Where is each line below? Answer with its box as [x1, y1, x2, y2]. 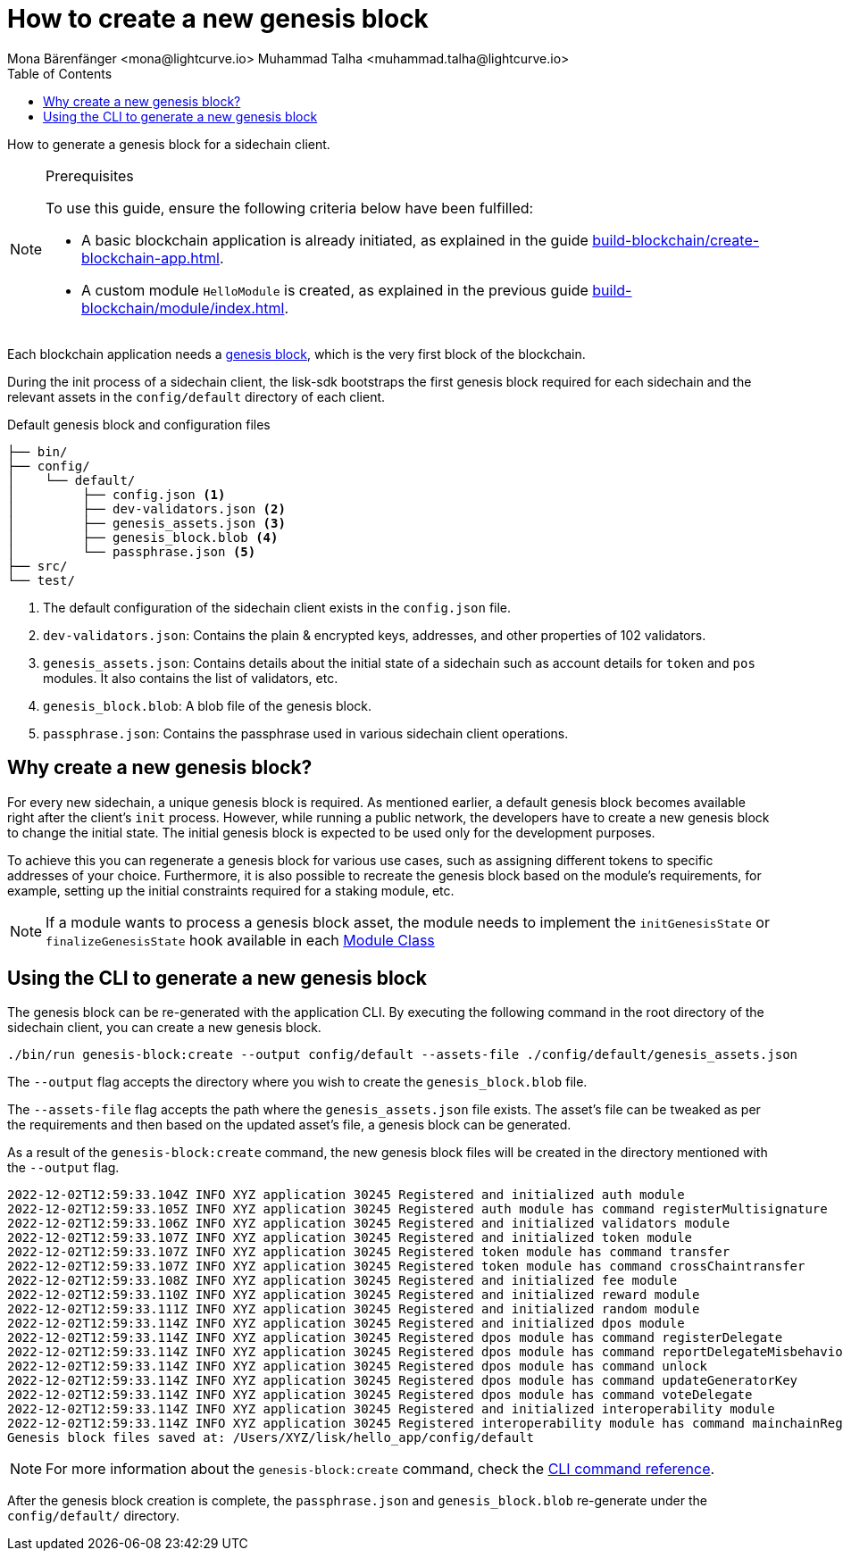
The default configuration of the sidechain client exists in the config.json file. [43, 599, 512, 615]
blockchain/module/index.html [81, 298, 285, 317]
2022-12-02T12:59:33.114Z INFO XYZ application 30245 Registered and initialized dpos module [7, 1316, 685, 1331]
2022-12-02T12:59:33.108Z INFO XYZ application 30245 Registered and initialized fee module [7, 1273, 678, 1288]
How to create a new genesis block [7, 4, 429, 34]
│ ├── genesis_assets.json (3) [7, 515, 286, 530]
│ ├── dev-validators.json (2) [7, 501, 286, 516]
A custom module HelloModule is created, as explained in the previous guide [81, 280, 588, 299]
